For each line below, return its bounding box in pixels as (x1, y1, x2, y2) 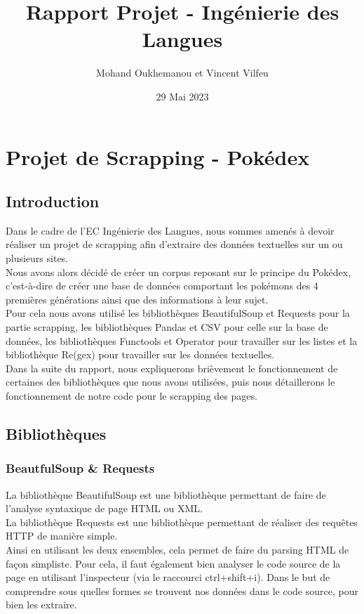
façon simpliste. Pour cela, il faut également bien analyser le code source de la (6, 556, 341, 570)
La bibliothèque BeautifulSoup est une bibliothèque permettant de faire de (6, 487, 326, 502)
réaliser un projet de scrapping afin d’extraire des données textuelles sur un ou (6, 237, 343, 252)
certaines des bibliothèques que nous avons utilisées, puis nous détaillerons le (6, 374, 335, 389)
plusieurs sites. (6, 251, 69, 266)
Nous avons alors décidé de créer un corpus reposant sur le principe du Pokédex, (6, 264, 351, 279)
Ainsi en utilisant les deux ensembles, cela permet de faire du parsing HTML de (6, 542, 349, 556)
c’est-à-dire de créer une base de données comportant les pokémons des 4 (6, 278, 318, 293)
